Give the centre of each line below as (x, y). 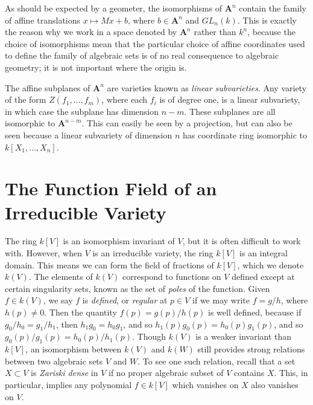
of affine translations (43, 20)
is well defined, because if (255, 312)
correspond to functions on (172, 277)
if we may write (221, 300)
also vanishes (275, 384)
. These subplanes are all (230, 111)
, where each (125, 99)
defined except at (263, 277)
